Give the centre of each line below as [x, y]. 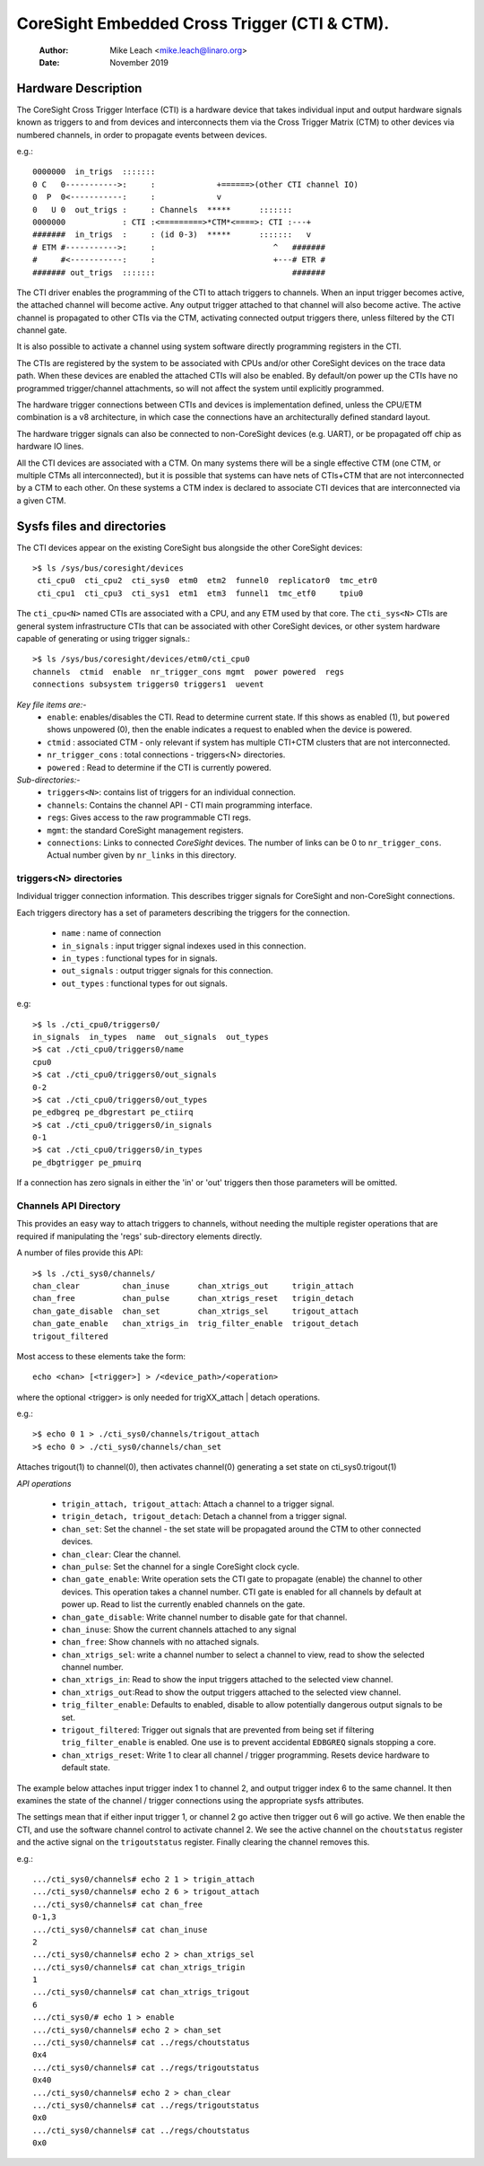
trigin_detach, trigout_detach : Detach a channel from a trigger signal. [204, 1516]
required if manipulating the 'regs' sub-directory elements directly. [139, 1236]
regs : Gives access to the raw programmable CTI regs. [149, 817]
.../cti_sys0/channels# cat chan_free [118, 1904]
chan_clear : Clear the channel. [121, 1554]
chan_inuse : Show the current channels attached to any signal [179, 1629]
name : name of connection [111, 933]
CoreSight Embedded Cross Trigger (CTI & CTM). [203, 23]
